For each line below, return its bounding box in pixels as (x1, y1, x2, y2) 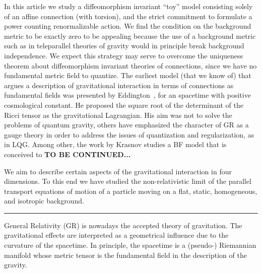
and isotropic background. (4, 195, 84, 206)
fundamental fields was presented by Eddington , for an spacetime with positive (4, 90, 251, 100)
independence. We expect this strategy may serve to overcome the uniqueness (4, 50, 243, 60)
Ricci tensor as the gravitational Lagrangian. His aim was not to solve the (4, 109, 232, 120)
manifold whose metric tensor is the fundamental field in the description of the (4, 249, 247, 260)
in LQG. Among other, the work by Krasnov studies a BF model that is (4, 139, 227, 150)
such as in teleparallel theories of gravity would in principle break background (4, 40, 244, 51)
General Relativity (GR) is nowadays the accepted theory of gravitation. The (4, 220, 242, 230)
